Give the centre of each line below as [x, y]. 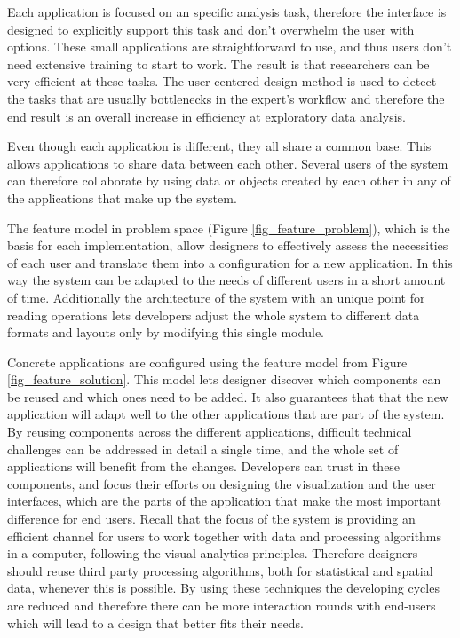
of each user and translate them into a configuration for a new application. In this [230, 262]
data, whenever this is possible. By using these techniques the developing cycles [223, 588]
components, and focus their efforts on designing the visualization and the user [222, 483]
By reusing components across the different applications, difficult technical [210, 432]
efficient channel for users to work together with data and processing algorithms [225, 536]
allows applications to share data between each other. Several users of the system [228, 163]
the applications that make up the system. [122, 197]
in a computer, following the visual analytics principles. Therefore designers [213, 553]
